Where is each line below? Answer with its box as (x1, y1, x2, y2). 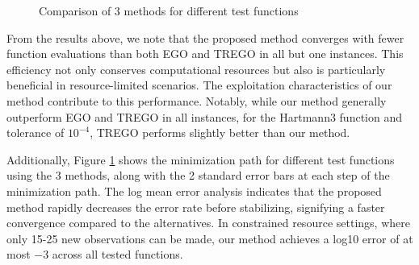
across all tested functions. (52, 246, 183, 263)
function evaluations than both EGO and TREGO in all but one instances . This (6, 45, 404, 62)
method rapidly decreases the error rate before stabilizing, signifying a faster (6, 198, 385, 215)
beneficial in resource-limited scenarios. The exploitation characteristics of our (6, 77, 392, 93)
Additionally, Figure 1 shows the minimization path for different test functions (6, 151, 395, 168)
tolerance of (6, 124, 65, 141)
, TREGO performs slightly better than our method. (90, 124, 350, 141)
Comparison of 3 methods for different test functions (39, 2, 299, 19)
